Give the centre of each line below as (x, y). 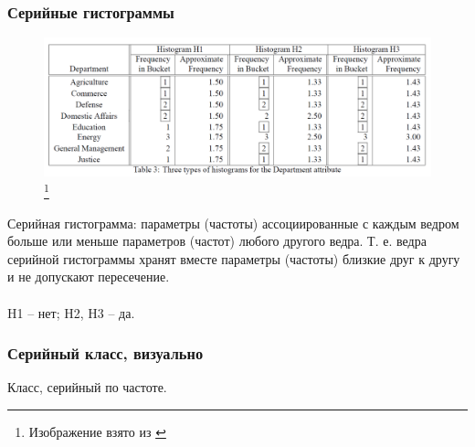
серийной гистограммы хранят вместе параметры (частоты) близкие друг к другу (234, 258)
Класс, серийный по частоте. (87, 387)
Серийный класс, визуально (106, 353)
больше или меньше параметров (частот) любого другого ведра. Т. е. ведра (217, 241)
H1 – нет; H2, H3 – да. (71, 312)
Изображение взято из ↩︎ (97, 431)
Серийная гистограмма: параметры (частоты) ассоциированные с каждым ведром (233, 223)
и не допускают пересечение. (89, 277)
